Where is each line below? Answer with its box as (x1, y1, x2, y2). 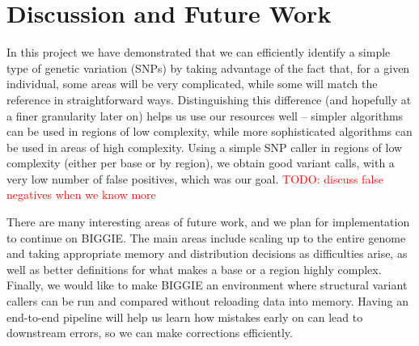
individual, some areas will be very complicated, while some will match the (6, 75, 378, 92)
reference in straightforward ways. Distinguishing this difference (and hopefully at (6, 91, 412, 108)
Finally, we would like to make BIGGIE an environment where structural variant (6, 276, 408, 293)
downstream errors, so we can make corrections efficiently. (6, 324, 293, 341)
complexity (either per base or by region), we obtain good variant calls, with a (6, 154, 395, 171)
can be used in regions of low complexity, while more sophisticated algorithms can (6, 123, 413, 140)
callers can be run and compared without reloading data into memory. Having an (6, 293, 408, 310)
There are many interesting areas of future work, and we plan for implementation (6, 213, 410, 230)
